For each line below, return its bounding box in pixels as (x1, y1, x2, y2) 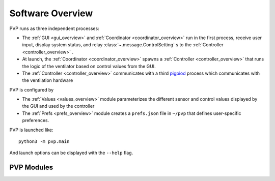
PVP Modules (9, 163, 53, 172)
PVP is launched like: (9, 127, 53, 133)
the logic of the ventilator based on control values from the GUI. (22, 63, 156, 69)
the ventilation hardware (22, 77, 73, 83)
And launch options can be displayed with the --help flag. (9, 150, 133, 156)
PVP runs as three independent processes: (9, 25, 99, 32)
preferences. (22, 117, 49, 124)
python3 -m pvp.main (18, 139, 70, 144)
